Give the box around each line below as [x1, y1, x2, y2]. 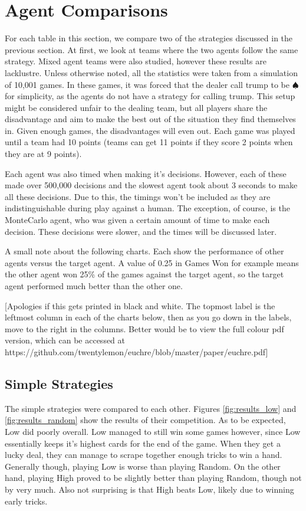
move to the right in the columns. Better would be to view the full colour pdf [5, 322, 284, 335]
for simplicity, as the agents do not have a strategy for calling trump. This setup [5, 90, 295, 102]
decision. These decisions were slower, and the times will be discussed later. [5, 225, 277, 237]
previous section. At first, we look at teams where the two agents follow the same [5, 43, 298, 55]
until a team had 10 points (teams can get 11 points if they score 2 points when [5, 136, 293, 148]
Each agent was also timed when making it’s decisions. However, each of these [5, 167, 287, 179]
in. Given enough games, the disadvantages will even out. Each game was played [5, 124, 295, 136]
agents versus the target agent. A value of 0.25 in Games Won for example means [5, 256, 299, 268]
